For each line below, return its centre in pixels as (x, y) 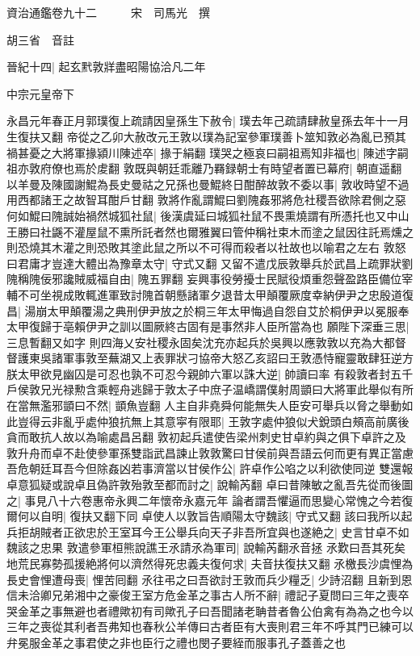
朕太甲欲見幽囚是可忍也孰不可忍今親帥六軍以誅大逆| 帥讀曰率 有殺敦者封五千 (210, 373)
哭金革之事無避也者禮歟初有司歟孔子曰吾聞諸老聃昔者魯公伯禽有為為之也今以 (210, 610)
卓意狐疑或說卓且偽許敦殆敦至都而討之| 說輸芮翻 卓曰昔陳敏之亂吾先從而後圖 (210, 485)
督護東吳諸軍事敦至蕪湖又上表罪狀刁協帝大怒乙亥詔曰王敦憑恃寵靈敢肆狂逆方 (210, 358)
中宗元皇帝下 (40, 93)
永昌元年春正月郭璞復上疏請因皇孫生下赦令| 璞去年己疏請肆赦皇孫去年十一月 (208, 121)
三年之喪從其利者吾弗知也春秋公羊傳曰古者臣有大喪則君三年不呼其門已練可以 (210, 627)
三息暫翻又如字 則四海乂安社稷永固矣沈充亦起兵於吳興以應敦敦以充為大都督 (206, 342)
